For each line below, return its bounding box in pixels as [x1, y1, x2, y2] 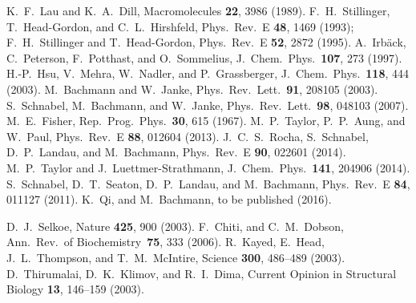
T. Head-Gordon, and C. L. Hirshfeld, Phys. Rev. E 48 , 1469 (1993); [6, 18, 354, 34]
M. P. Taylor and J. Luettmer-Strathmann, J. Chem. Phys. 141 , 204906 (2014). [6, 159, 410, 176]
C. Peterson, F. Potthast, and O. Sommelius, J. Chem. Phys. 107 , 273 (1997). [6, 49, 402, 66]
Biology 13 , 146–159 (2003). [6, 281, 144, 297]
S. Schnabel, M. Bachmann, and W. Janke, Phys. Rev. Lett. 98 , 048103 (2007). [6, 96, 409, 113]
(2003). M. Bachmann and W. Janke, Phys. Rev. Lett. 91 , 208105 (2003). [6, 80, 378, 97]
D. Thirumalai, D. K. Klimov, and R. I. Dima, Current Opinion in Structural [6, 265, 397, 281]
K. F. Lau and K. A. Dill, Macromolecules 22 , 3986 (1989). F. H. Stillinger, [6, 2, 390, 18]
